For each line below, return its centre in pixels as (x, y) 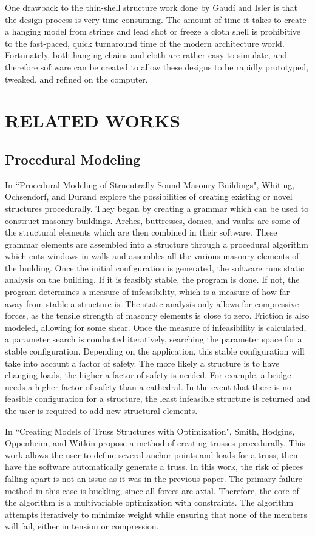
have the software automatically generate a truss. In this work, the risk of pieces (154, 466)
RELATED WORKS (93, 120)
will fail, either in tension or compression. (82, 526)
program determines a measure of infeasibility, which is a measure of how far (147, 292)
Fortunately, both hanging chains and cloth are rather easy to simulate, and (146, 55)
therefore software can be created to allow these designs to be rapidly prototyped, (157, 66)
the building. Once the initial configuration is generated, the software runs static (155, 267)
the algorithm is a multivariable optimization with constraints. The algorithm (149, 502)
